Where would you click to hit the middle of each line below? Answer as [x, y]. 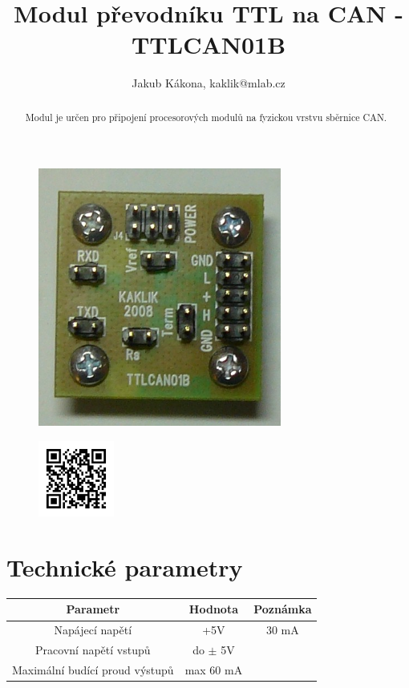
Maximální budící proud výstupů [93, 670]
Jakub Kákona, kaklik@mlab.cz [209, 83]
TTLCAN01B [209, 45]
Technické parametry [125, 567]
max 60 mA [214, 670]
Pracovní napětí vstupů [93, 650]
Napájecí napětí [93, 630]
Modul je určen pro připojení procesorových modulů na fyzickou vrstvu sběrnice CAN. [206, 117]
